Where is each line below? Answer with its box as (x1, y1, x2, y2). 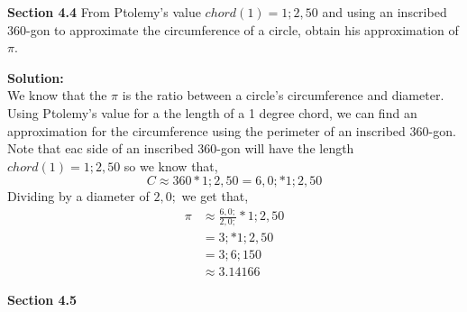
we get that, (181, 187, 249, 206)
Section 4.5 (7, 290, 78, 309)
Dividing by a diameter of (7, 187, 150, 206)
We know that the (7, 86, 107, 105)
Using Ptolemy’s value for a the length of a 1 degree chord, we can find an (7, 103, 417, 122)
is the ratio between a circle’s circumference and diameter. (122, 86, 444, 105)
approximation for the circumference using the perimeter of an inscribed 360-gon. (7, 121, 456, 140)
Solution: (7, 68, 64, 87)
